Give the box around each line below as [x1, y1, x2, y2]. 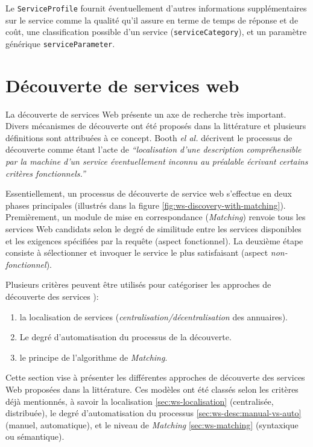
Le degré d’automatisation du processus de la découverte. [19, 331, 232, 343]
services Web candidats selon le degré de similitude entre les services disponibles [5, 223, 302, 235]
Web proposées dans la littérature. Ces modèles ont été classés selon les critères [5, 382, 299, 395]
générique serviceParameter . [5, 37, 115, 49]
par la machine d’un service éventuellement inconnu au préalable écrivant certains [5, 155, 308, 168]
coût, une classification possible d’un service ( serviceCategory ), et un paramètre [5, 25, 307, 38]
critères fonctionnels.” [5, 166, 86, 179]
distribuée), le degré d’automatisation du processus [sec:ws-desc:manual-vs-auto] [5, 407, 302, 419]
